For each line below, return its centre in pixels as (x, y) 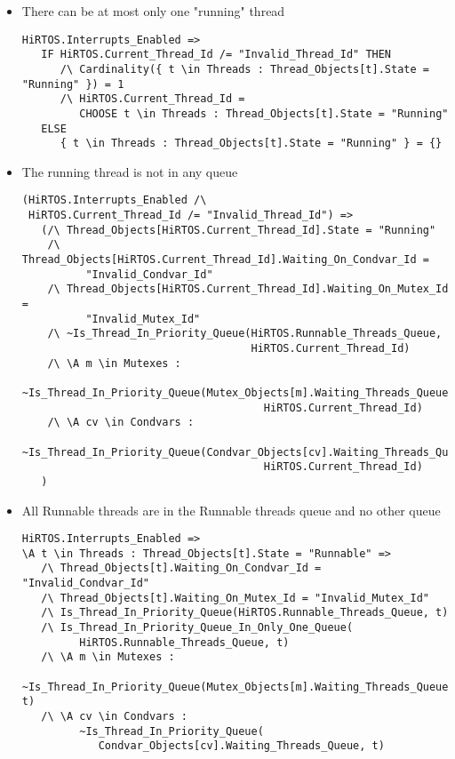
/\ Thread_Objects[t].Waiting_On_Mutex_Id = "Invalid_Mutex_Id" (235, 598)
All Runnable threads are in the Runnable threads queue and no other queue (231, 510)
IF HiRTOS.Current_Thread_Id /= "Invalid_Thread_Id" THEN (216, 55)
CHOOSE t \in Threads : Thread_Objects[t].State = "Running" (264, 113)
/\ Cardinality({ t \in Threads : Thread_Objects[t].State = (244, 69)
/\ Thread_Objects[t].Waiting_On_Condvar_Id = (181, 568)
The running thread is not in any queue (130, 171)
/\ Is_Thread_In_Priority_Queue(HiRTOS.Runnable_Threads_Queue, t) (245, 613)
